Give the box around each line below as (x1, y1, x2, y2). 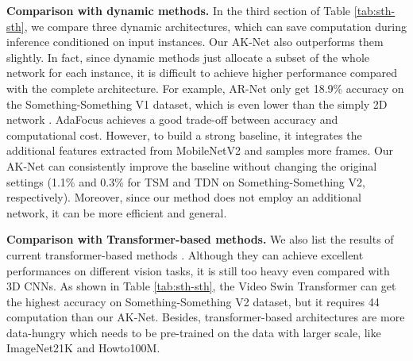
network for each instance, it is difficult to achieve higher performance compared (6, 64, 397, 81)
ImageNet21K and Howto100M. (6, 340, 160, 356)
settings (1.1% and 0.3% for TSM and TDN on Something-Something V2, (6, 173, 365, 190)
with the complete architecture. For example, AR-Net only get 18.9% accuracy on (6, 79, 404, 96)
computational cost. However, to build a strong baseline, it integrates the (6, 126, 362, 143)
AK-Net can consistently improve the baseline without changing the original (6, 157, 377, 174)
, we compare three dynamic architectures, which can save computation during (24, 17, 407, 34)
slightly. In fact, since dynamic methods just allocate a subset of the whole (6, 48, 370, 65)
